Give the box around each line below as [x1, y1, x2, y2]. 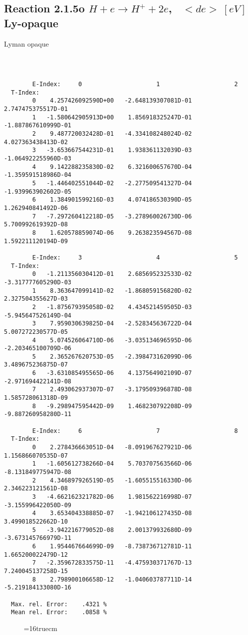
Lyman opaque [4, 38, 49, 49]
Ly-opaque [4, 15, 58, 30]
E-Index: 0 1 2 [32, 81, 238, 88]
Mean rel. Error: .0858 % [11, 609, 107, 616]
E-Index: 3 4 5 [32, 254, 238, 261]
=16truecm [24, 623, 57, 633]
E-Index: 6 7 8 [32, 427, 238, 434]
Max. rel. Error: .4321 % [11, 600, 107, 608]
